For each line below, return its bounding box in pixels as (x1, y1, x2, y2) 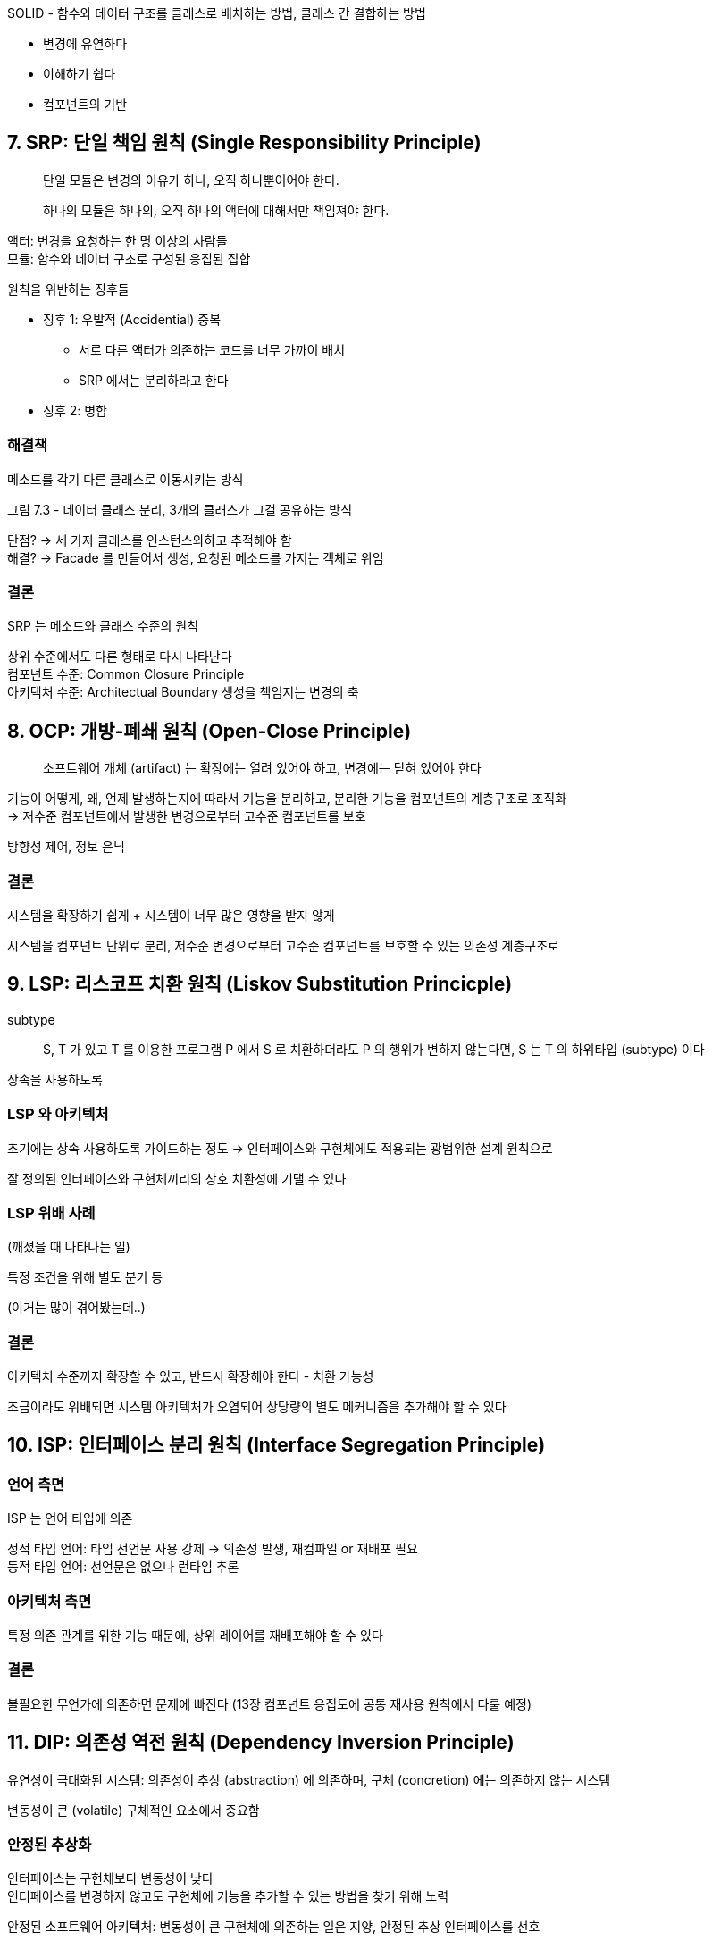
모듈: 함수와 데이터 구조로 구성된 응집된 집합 (7, 250, 251, 266)
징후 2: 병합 (43, 402, 107, 418)
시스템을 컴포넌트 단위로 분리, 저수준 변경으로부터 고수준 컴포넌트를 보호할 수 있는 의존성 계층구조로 (7, 937, 560, 953)
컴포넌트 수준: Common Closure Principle (7, 666, 245, 682)
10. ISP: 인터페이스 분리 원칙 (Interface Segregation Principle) (7, 1434, 546, 1457)
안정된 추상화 (7, 1835, 92, 1853)
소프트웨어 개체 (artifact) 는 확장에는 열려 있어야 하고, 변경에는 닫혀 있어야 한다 (43, 760, 482, 776)
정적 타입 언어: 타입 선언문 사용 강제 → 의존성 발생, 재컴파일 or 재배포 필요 (7, 1541, 418, 1557)
